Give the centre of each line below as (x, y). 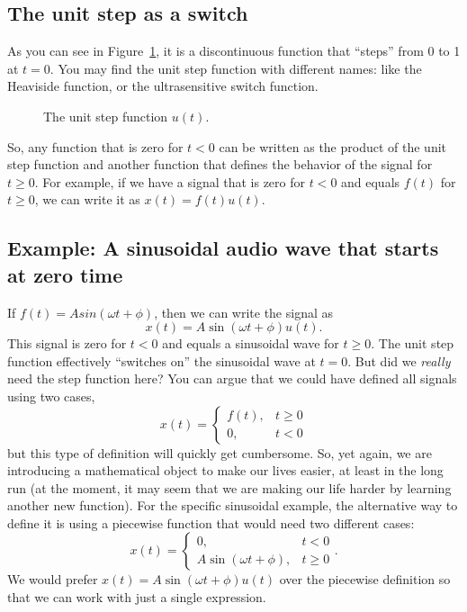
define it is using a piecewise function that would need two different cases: (211, 522)
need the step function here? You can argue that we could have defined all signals (232, 378)
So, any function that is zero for (95, 146)
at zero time (65, 274)
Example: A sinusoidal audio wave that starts (223, 248)
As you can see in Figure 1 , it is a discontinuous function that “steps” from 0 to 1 (234, 51)
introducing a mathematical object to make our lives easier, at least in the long (225, 470)
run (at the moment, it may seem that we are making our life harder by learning (229, 487)
